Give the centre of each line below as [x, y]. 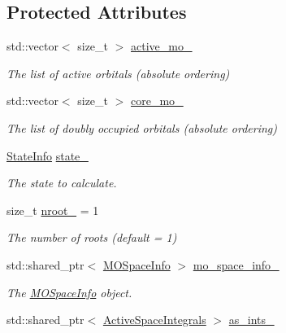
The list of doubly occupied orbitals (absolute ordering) [142, 127]
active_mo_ [162, 46]
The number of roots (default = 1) [92, 237]
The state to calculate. [62, 183]
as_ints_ [251, 320]
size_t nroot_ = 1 [53, 210]
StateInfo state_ [48, 155]
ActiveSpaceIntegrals [154, 320]
